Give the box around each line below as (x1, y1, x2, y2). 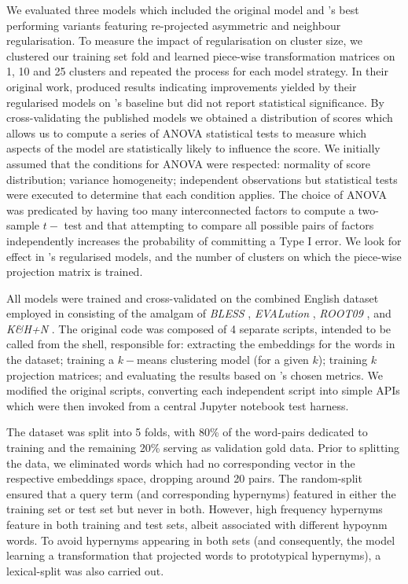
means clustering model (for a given (137, 351, 309, 368)
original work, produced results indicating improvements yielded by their (6, 78, 357, 94)
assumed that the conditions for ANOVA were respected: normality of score (6, 155, 370, 171)
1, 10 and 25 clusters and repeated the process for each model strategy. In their (6, 63, 388, 79)
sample (6, 217, 40, 233)
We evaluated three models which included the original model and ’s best (6, 2, 359, 17)
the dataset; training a (6, 351, 115, 368)
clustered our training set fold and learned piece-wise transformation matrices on (6, 47, 395, 64)
